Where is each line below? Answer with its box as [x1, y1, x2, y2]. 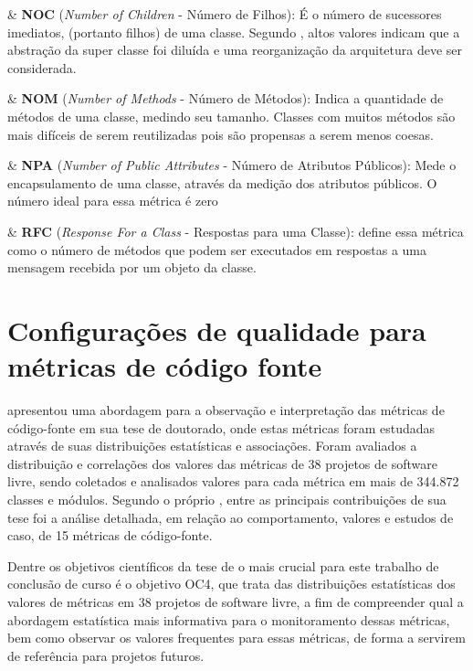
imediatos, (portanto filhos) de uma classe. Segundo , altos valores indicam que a [7, 22, 460, 41]
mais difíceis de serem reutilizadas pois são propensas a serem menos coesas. [7, 124, 434, 144]
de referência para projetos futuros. [7, 645, 205, 665]
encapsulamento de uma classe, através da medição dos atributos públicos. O [7, 173, 437, 192]
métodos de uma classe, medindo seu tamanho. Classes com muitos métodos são [7, 106, 456, 125]
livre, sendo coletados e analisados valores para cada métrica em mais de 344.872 [7, 472, 459, 491]
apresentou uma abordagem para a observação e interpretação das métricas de [7, 400, 445, 420]
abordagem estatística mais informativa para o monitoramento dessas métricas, [7, 610, 450, 629]
